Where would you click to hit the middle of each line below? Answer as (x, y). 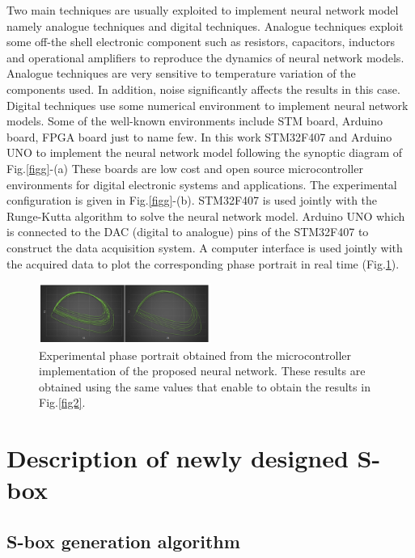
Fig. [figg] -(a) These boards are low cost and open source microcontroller (185, 168)
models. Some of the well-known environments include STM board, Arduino (195, 121)
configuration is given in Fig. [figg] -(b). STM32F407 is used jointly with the (192, 200)
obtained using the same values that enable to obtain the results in (205, 386)
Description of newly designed (178, 458)
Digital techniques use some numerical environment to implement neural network (207, 105)
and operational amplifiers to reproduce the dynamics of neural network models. (205, 57)
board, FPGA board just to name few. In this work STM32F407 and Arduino (199, 136)
